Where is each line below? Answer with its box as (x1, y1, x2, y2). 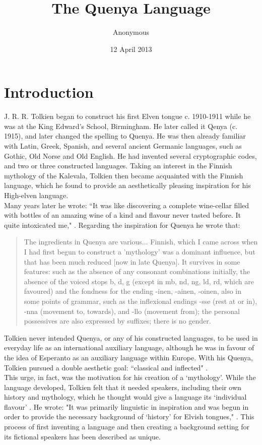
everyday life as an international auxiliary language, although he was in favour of (4, 342, 254, 353)
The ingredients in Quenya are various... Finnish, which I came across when (24, 236, 258, 247)
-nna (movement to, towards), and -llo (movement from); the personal (24, 305, 240, 316)
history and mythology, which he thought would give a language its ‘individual (4, 392, 247, 402)
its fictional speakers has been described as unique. (4, 431, 161, 441)
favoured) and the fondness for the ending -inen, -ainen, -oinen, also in (24, 286, 242, 296)
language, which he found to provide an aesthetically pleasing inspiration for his (4, 180, 251, 190)
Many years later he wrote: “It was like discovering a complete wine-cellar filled (4, 200, 249, 210)
